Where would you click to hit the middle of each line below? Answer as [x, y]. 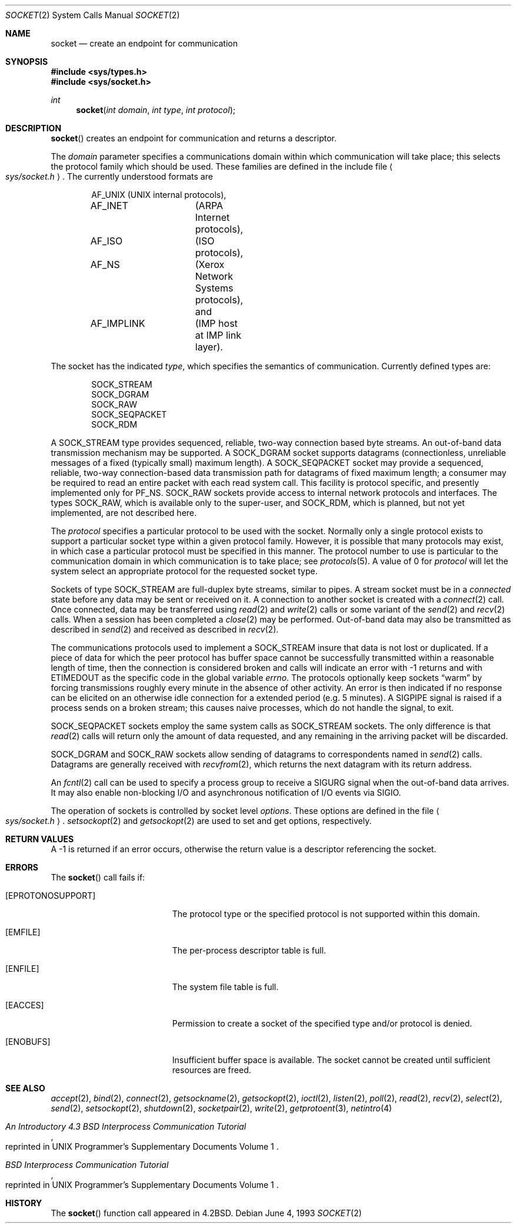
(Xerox [210, 264]
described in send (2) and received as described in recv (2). [165, 629]
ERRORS [22, 867]
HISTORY [24, 1203]
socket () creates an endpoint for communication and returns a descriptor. [194, 138]
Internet [212, 217]
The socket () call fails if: [98, 877]
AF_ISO [106, 241]
